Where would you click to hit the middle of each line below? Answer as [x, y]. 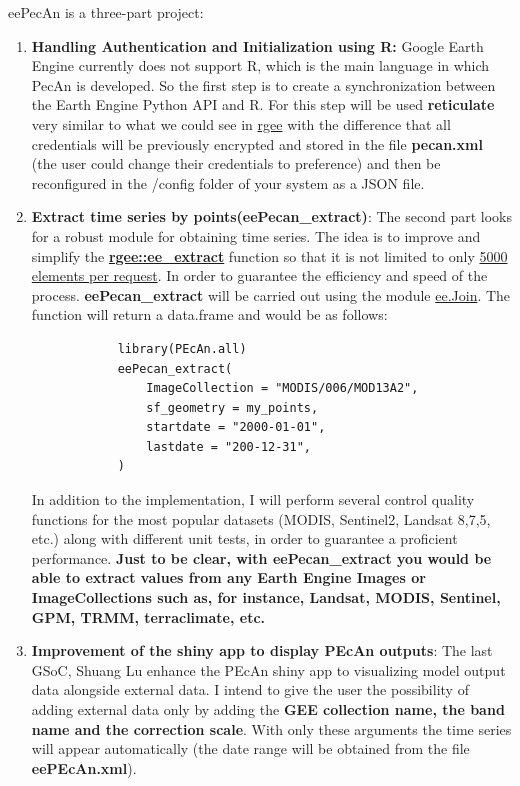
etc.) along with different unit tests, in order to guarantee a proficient [244, 538]
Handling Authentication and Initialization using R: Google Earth [257, 45]
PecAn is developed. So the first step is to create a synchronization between [263, 84]
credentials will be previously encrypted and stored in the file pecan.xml [257, 143]
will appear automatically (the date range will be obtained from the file [250, 748]
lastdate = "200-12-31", [228, 446]
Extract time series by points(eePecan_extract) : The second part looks [271, 216]
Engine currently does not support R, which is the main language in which [260, 65]
